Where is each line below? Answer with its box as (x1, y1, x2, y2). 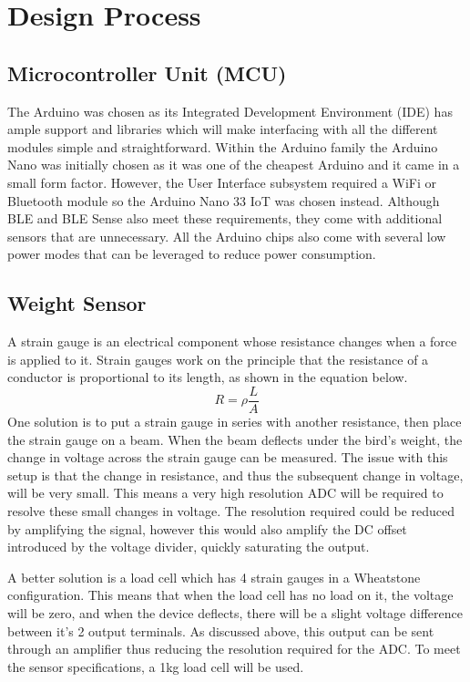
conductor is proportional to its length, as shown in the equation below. (7, 367, 408, 387)
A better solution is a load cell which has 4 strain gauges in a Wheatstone (7, 567, 421, 586)
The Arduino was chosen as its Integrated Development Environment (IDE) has (7, 101, 453, 120)
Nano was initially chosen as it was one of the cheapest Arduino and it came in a (7, 155, 460, 174)
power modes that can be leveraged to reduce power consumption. (7, 244, 376, 263)
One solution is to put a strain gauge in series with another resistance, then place (7, 411, 462, 430)
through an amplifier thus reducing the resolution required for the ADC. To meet (7, 639, 461, 658)
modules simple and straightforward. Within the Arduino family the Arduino (7, 137, 438, 156)
